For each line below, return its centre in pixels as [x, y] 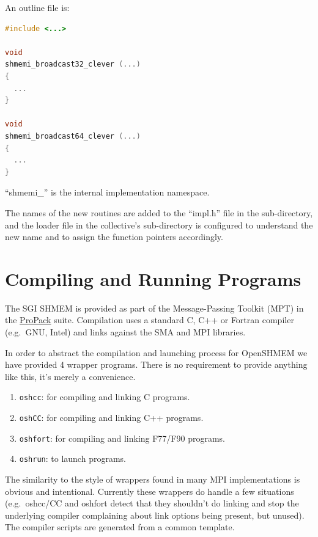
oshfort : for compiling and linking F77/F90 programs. [122, 438]
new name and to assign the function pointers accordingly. [114, 237]
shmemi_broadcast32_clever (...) [73, 64]
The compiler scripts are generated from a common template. [120, 527]
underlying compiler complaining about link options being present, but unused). [155, 515]
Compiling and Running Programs [153, 278]
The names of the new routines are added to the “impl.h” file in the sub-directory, [159, 212]
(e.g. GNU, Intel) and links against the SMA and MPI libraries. [125, 332]
